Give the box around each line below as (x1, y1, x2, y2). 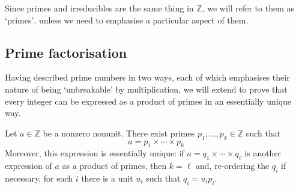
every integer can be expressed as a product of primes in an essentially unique (5, 94, 292, 107)
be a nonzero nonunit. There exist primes (43, 126, 195, 139)
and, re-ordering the (196, 159, 270, 172)
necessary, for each (5, 171, 73, 184)
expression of (5, 159, 52, 172)
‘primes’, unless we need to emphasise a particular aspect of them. (5, 13, 249, 26)
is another (244, 147, 282, 159)
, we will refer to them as (202, 2, 294, 14)
